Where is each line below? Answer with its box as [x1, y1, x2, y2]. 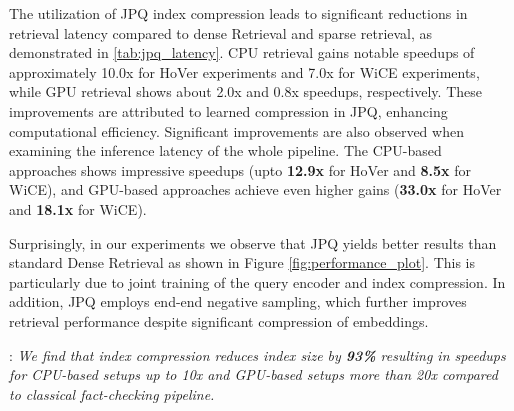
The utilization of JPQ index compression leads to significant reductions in [9, 3, 468, 23]
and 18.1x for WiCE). [9, 198, 147, 219]
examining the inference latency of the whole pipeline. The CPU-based [9, 140, 442, 161]
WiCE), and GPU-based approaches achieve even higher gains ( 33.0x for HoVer [9, 179, 502, 200]
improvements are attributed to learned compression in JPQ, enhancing [9, 100, 448, 121]
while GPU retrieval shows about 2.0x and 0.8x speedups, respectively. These [9, 81, 482, 102]
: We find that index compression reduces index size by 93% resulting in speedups [9, 344, 506, 365]
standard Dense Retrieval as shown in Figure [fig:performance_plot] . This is [9, 252, 476, 273]
